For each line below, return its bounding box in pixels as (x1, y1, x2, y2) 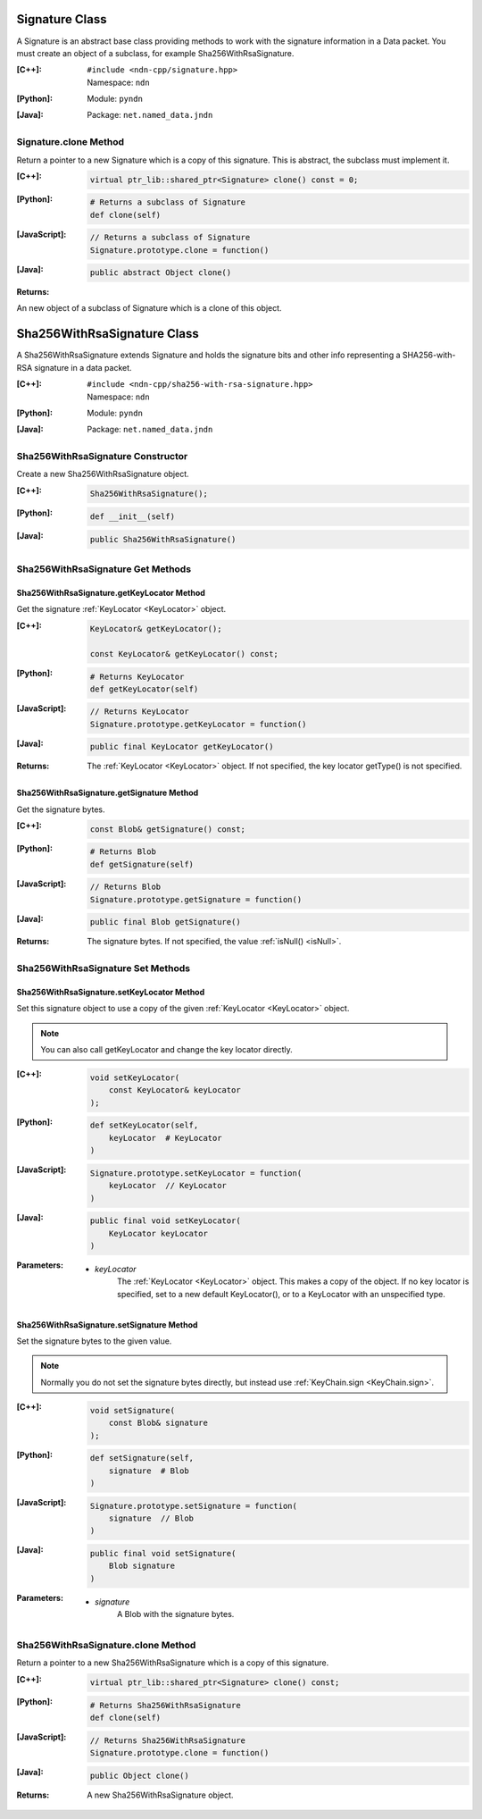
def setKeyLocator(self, (89, 1120, 199, 1130)
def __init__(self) (89, 512, 176, 522)
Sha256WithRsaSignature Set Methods (16, 962, 191, 975)
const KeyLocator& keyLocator (108, 1086, 241, 1095)
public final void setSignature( (89, 1548, 237, 1558)
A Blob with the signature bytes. (117, 1609, 235, 1620)
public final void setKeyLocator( (89, 1216, 241, 1226)
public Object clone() (89, 1770, 189, 1781)
